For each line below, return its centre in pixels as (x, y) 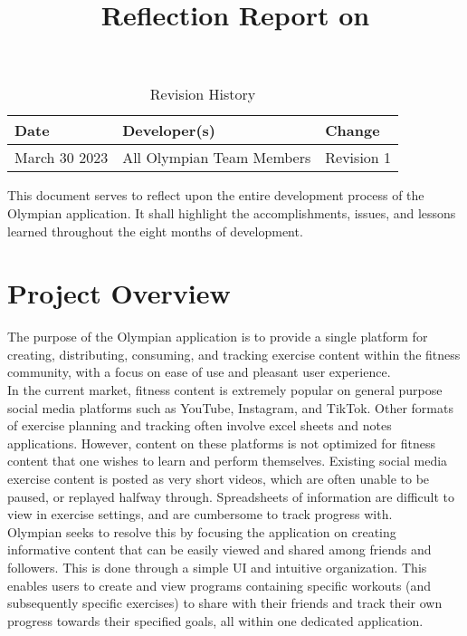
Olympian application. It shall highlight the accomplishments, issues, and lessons (232, 212)
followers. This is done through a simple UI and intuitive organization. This (217, 567)
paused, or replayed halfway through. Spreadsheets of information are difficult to (231, 496)
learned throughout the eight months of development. (155, 231)
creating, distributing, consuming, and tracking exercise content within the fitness (234, 354)
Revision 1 (358, 158)
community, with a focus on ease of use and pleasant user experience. (199, 372)
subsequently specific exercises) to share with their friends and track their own (225, 603)
